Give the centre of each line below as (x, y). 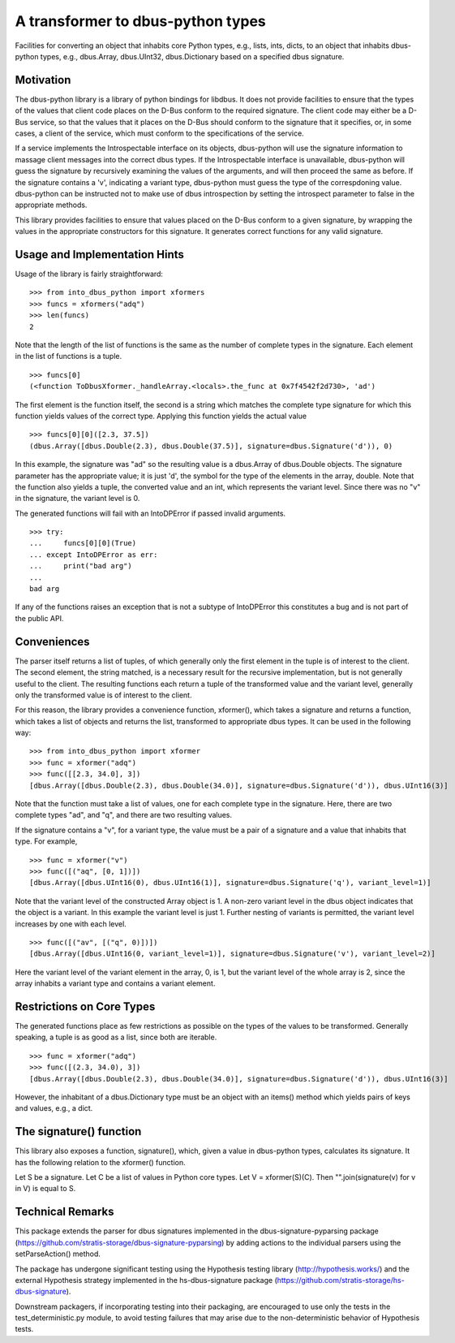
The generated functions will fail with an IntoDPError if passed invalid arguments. (150, 513)
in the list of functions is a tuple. (68, 356)
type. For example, (46, 841)
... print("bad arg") (81, 566)
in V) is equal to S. (45, 1189)
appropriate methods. (51, 205)
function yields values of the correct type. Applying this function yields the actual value (161, 416)
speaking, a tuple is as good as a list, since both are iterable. (116, 1037)
